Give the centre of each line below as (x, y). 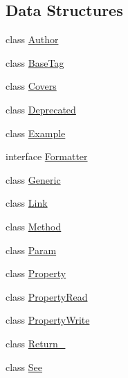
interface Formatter (47, 156)
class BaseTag (35, 62)
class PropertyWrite (48, 320)
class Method (34, 226)
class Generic (33, 179)
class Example (36, 133)
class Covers (31, 86)
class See (24, 367)
